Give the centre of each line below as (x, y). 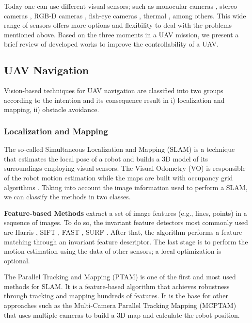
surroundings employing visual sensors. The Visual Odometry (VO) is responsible (125, 168)
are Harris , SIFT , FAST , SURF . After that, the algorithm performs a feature (123, 232)
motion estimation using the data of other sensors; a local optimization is (113, 251)
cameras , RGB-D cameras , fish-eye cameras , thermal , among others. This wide (125, 15)
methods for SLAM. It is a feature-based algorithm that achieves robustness (117, 286)
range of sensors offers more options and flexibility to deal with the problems (118, 25)
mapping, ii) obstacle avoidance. (52, 109)
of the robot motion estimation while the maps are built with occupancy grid (118, 177)
